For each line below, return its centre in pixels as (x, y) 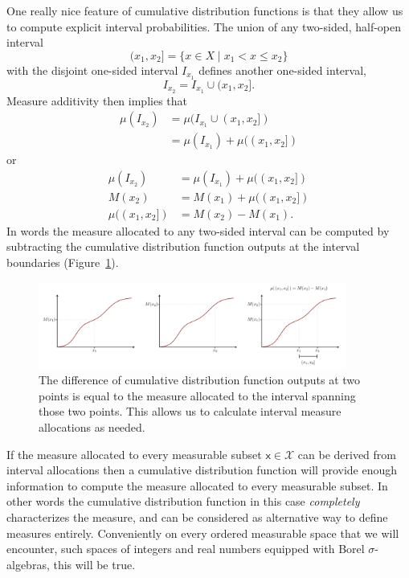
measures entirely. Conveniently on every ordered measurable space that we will (203, 533)
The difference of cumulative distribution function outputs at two (200, 380)
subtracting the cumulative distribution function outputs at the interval (183, 246)
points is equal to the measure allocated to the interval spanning (197, 395)
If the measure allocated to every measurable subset (134, 454)
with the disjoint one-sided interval (92, 70)
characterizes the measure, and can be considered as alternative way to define (197, 517)
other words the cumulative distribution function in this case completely (183, 501)
